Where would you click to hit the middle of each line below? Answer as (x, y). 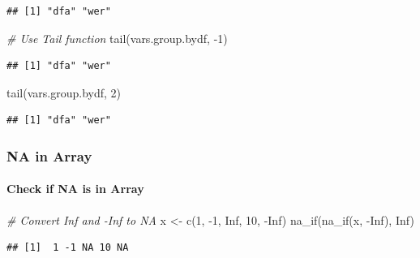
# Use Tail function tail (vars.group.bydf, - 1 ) (117, 38)
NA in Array (49, 155)
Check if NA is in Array (75, 189)
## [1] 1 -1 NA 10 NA (68, 248)
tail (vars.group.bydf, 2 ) (64, 92)
